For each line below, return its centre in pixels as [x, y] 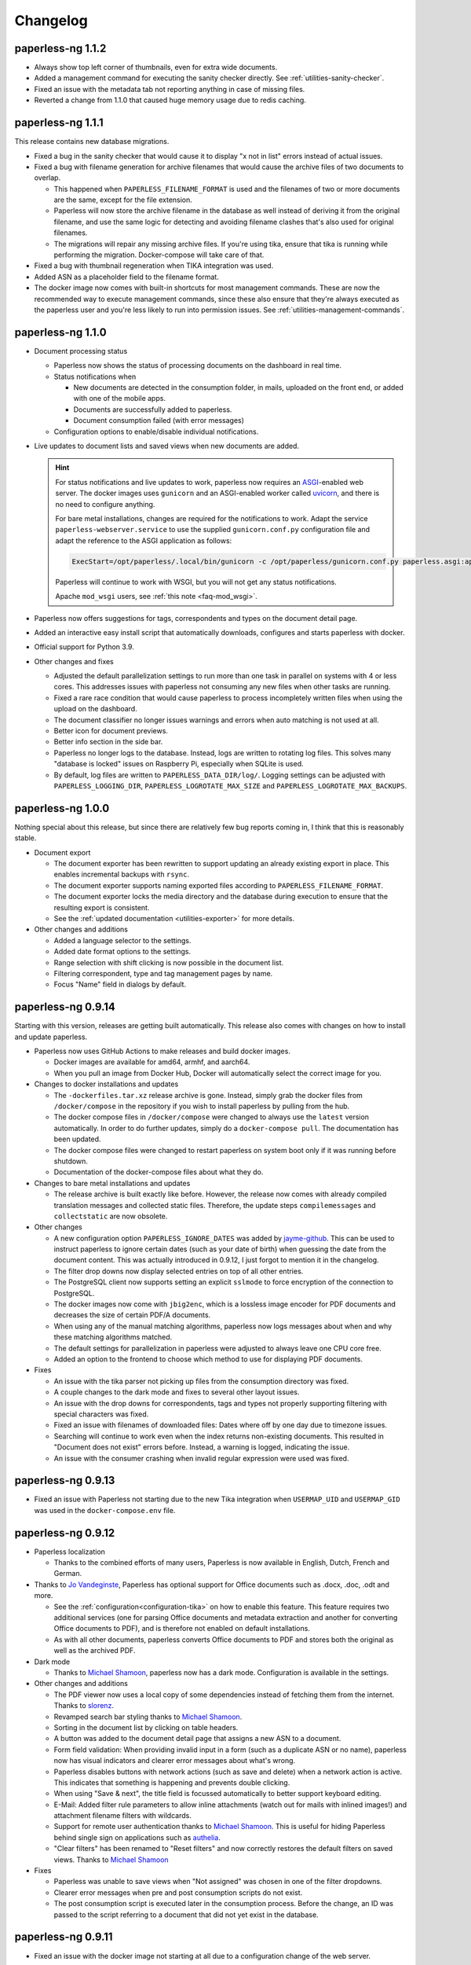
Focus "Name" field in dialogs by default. [120, 984]
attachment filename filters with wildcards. [122, 1816]
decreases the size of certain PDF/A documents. [132, 1315]
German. [68, 1574]
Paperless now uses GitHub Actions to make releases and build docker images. [162, 1051]
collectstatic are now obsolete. [111, 1216]
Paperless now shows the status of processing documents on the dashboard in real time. [197, 365]
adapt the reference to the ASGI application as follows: [144, 540]
